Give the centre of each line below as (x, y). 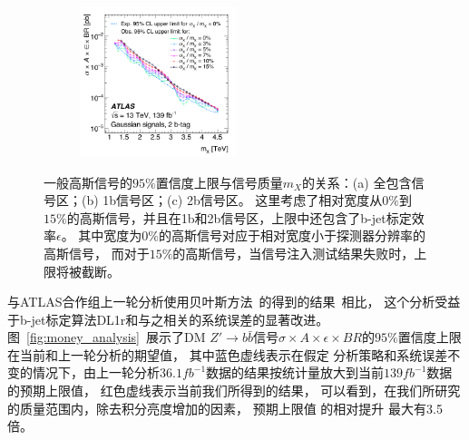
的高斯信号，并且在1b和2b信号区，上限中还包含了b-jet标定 (239, 217)
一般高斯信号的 (88, 182)
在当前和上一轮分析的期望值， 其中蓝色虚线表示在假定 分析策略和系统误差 (228, 354)
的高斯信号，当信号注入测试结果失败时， (293, 253)
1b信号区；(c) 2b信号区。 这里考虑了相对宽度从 (243, 200)
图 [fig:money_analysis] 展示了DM (107, 337)
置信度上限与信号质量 (219, 182)
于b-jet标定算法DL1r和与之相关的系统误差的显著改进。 (168, 319)
